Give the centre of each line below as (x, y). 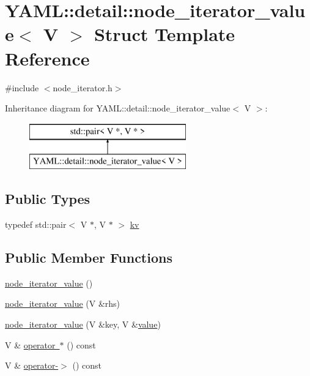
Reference (47, 58)
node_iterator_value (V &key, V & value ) (83, 324)
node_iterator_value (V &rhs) (63, 303)
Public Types (48, 199)
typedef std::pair (36, 224)
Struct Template (164, 34)
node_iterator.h (83, 87)
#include (22, 87)
